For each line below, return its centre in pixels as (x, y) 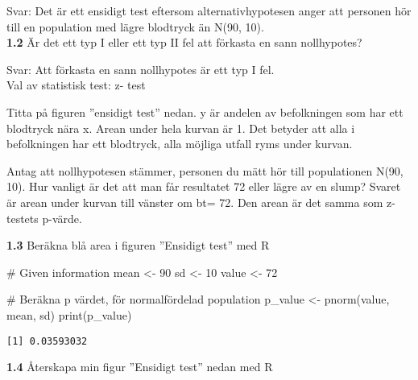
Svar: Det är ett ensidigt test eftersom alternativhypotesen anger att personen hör (209, 10)
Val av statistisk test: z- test (76, 85)
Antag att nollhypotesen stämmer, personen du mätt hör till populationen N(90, (205, 170)
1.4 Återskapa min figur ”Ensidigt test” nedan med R (140, 367)
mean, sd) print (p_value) (69, 314)
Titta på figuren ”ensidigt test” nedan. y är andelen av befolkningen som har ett (205, 112)
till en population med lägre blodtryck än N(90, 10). (135, 26)
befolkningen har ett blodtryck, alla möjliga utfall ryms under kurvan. (180, 144)
